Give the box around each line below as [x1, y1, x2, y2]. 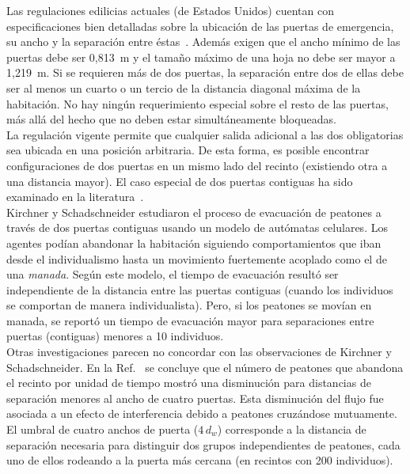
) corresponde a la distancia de [217, 421, 366, 438]
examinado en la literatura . [6, 188, 144, 205]
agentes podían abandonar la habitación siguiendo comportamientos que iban [6, 234, 382, 251]
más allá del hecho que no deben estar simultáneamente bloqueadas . [6, 111, 336, 127]
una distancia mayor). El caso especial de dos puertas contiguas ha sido [6, 173, 353, 189]
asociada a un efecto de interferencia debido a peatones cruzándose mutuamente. [6, 405, 397, 422]
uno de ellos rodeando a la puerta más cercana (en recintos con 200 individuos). [6, 452, 393, 468]
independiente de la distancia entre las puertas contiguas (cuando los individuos [6, 281, 393, 298]
